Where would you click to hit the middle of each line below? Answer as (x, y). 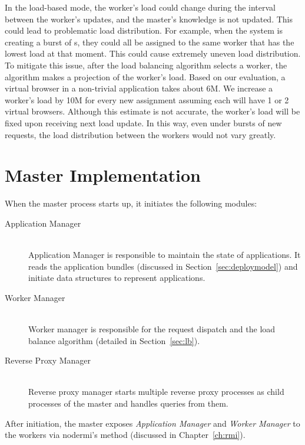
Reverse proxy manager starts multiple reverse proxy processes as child (156, 392)
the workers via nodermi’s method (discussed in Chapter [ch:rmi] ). (125, 435)
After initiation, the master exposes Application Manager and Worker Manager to (152, 423)
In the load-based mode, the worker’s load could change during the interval (140, 7)
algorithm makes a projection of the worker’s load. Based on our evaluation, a (145, 76)
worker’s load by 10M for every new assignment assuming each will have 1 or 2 (147, 99)
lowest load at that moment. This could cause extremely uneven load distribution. (153, 53)
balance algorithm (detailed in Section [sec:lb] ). (114, 340)
